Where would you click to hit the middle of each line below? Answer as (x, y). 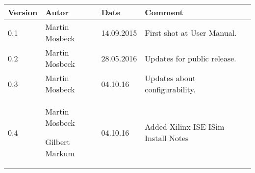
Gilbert (58, 142)
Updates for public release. (191, 58)
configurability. (170, 89)
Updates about (170, 78)
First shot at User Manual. (191, 32)
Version (23, 12)
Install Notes (167, 138)
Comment (164, 12)
